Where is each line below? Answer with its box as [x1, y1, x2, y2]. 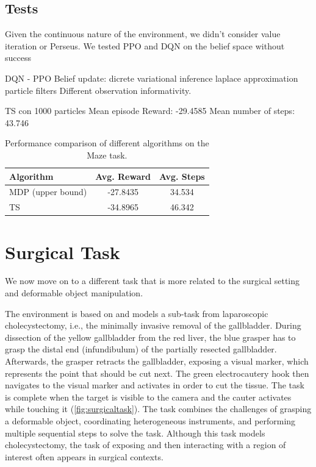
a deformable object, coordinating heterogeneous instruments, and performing [5, 414, 296, 427]
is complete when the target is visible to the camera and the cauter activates [5, 390, 292, 403]
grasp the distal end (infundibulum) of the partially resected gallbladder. [5, 343, 277, 355]
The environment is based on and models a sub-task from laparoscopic [5, 307, 268, 319]
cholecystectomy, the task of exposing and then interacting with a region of [5, 438, 286, 451]
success [5, 51, 31, 64]
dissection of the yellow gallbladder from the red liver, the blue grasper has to [5, 330, 296, 343]
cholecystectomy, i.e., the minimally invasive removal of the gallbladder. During [5, 319, 301, 332]
